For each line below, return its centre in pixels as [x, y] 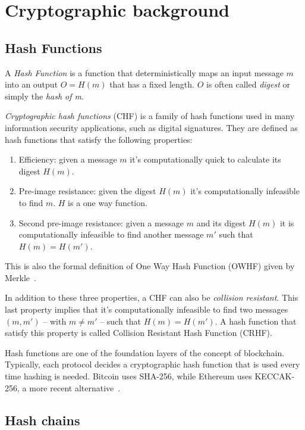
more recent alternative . [75, 387]
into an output [32, 84]
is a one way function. [108, 202]
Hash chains [43, 420]
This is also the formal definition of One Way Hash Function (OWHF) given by [150, 266]
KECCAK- [275, 376]
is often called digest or [248, 84]
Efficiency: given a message [68, 159]
